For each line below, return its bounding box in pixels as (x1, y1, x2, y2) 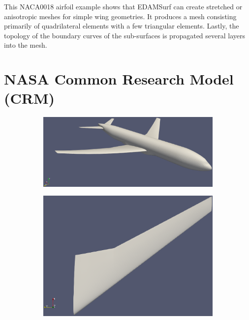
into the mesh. (4, 40, 47, 50)
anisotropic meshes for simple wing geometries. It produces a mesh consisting (4, 11, 237, 21)
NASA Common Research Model (4, 69, 234, 89)
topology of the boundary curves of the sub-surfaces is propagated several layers (4, 30, 245, 40)
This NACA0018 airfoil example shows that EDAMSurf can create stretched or (4, 1, 243, 11)
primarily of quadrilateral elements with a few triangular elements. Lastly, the (4, 21, 239, 31)
